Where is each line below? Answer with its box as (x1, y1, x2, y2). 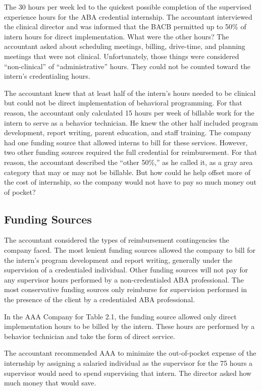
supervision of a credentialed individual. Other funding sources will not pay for (4, 264, 248, 275)
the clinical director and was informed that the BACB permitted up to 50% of (4, 21, 246, 32)
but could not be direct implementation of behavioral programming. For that (4, 97, 242, 108)
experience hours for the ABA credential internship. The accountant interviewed (4, 11, 252, 22)
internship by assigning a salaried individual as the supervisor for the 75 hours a (4, 358, 253, 368)
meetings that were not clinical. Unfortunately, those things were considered (4, 50, 239, 61)
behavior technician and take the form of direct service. (4, 330, 175, 341)
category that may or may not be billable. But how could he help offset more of (4, 166, 251, 177)
